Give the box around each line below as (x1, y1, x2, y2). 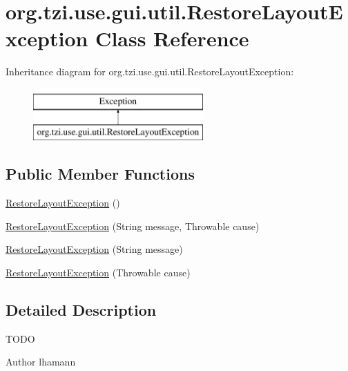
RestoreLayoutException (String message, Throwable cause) (6, 218, 260, 233)
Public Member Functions (6, 163, 195, 184)
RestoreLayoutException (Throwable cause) (6, 265, 191, 280)
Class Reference (95, 24, 249, 53)
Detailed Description (6, 299, 157, 321)
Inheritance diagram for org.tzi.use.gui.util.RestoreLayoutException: (6, 64, 294, 79)
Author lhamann (6, 354, 76, 369)
